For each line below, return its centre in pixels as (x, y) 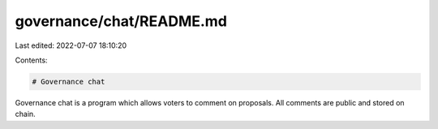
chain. (25, 114)
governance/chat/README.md (121, 21)
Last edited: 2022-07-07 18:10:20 (71, 45)
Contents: (31, 60)
